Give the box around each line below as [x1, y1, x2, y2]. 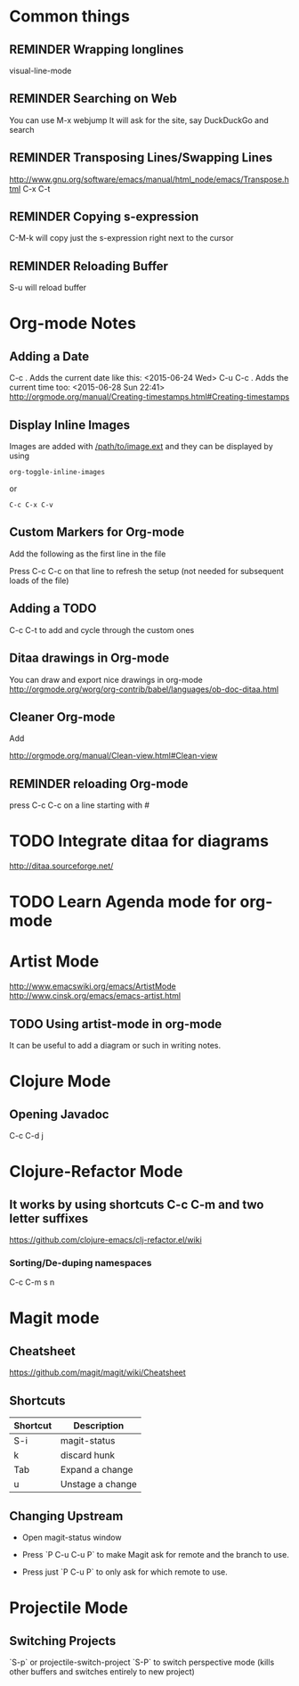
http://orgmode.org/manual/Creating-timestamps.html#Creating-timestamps [9, 391, 290, 402]
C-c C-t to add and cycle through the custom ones [9, 624, 195, 635]
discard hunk [61, 1449, 116, 1461]
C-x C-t [22, 183, 51, 193]
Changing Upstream [9, 1509, 124, 1524]
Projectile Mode [9, 1598, 129, 1618]
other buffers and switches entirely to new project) [9, 1665, 196, 1677]
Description [73, 1419, 125, 1432]
